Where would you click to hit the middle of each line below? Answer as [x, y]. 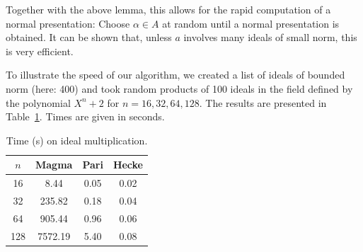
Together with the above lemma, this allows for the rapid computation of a [168, 9]
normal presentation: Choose [68, 23]
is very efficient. [40, 51]
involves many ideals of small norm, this [270, 37]
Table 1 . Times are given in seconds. [85, 116]
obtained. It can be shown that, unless [89, 37]
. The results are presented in [263, 102]
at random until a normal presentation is [251, 23]
